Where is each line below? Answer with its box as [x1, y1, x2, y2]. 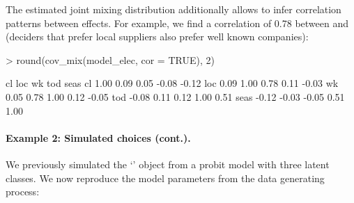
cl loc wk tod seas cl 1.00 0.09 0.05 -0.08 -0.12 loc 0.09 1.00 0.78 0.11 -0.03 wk [6, 76, 339, 90]
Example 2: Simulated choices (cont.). [6, 130, 191, 145]
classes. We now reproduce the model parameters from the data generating [6, 170, 325, 185]
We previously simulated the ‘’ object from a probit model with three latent [6, 156, 330, 171]
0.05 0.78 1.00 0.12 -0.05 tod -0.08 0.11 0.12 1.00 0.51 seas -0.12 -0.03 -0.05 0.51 [6, 89, 345, 104]
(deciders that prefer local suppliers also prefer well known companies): [6, 29, 309, 44]
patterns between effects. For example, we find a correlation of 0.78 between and [6, 15, 349, 30]
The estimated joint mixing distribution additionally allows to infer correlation [6, 2, 341, 16]
